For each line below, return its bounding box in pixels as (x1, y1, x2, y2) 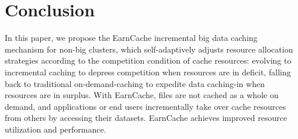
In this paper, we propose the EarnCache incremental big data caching (5, 32, 258, 44)
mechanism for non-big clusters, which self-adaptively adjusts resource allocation (5, 43, 293, 55)
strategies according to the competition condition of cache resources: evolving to (5, 54, 292, 67)
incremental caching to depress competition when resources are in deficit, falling (5, 65, 291, 78)
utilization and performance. (5, 123, 106, 135)
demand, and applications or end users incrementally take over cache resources (5, 100, 286, 112)
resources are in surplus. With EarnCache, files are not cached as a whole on (5, 89, 279, 101)
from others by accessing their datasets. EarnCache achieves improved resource (5, 112, 287, 124)
